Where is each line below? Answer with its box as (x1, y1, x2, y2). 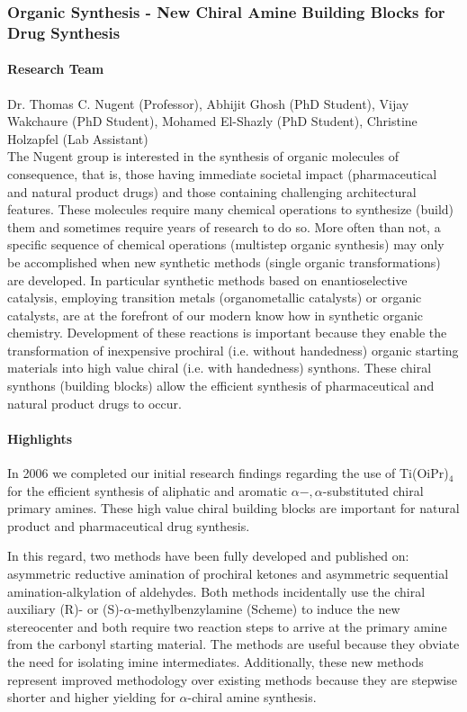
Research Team (7, 59, 104, 78)
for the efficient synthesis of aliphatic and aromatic (7, 481, 288, 500)
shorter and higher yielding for (7, 688, 175, 707)
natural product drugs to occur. (7, 393, 182, 412)
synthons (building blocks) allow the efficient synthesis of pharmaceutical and (7, 376, 435, 395)
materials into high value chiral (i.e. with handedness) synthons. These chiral (7, 358, 432, 377)
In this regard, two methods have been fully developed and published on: (7, 546, 409, 565)
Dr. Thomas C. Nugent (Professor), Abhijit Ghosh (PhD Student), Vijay (7, 94, 409, 113)
